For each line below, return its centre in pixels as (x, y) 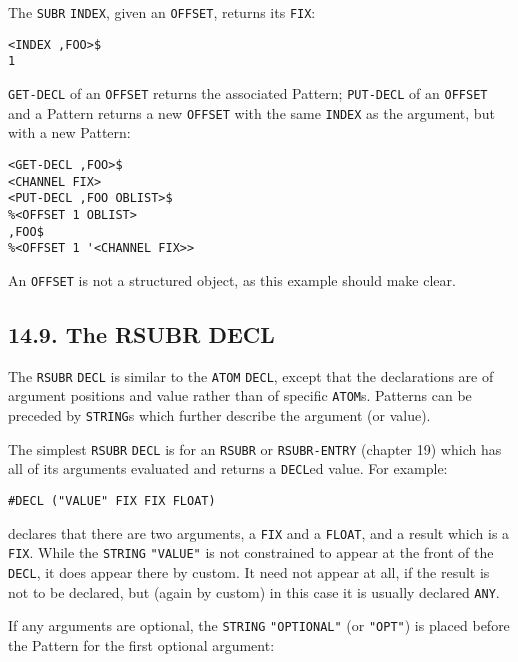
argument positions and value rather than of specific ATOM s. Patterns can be (240, 395)
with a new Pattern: (69, 132)
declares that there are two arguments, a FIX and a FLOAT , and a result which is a (259, 532)
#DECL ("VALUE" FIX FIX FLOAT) (112, 500)
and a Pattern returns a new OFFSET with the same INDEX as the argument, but (251, 112)
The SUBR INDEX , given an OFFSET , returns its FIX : (162, 12)
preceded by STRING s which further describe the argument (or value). (219, 414)
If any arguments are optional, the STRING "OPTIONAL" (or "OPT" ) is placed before (259, 625)
